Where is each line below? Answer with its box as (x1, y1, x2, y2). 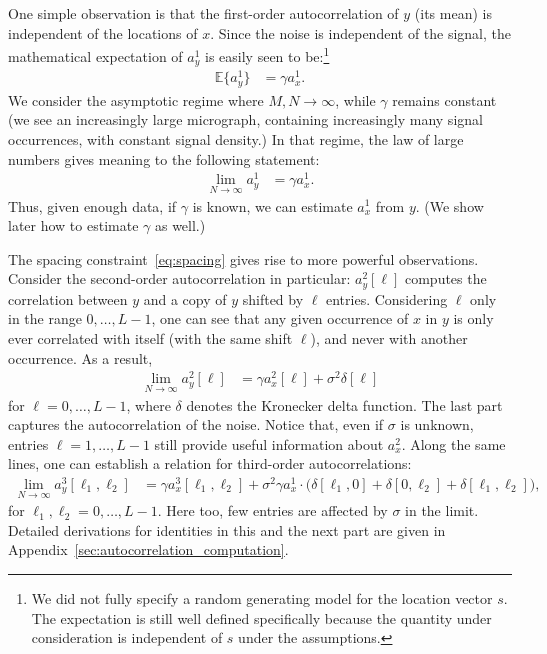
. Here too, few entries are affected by (157, 500, 388, 521)
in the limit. (405, 500, 479, 521)
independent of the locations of (8, 22, 198, 43)
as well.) (154, 215, 206, 236)
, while (335, 89, 376, 110)
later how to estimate (8, 215, 139, 236)
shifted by (242, 288, 304, 309)
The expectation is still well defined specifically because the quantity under (31, 607, 492, 628)
